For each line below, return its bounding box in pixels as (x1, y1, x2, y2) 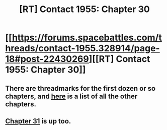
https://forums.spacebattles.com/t (12, 32, 162, 43)
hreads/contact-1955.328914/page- (5, 43, 160, 54)
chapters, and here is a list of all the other (5, 92, 138, 100)
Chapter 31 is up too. (5, 117, 71, 125)
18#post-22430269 (5, 53, 89, 65)
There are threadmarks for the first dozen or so (5, 84, 156, 93)
